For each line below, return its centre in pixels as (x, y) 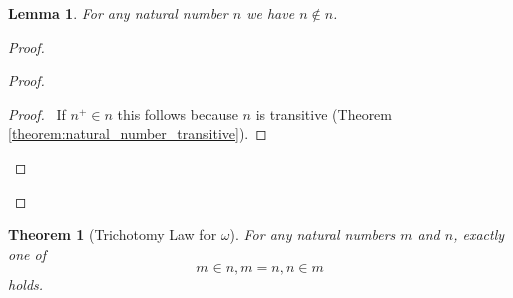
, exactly (479, 234)
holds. (26, 284)
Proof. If (37, 113)
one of (27, 253)
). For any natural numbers (312, 234)
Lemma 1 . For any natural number (118, 13)
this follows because (177, 113)
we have (270, 13)
